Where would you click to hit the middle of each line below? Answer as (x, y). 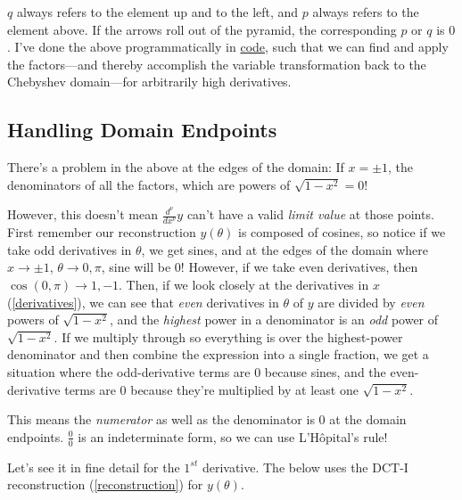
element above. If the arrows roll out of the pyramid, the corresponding (202, 29)
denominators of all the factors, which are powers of (149, 184)
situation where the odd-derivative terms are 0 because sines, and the (197, 371)
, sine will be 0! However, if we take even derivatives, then (260, 267)
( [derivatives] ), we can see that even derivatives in (143, 302)
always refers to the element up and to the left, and (157, 12)
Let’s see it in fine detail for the (94, 467)
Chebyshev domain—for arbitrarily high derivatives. (149, 82)
